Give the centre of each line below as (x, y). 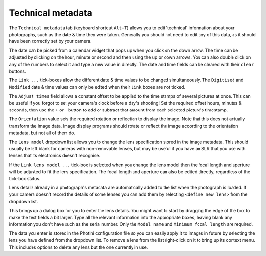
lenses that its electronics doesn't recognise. (55, 156)
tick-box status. (25, 179)
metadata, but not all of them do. (42, 133)
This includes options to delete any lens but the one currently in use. (79, 247)
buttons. (17, 71)
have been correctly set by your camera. (50, 41)
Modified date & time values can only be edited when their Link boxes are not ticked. (97, 87)
